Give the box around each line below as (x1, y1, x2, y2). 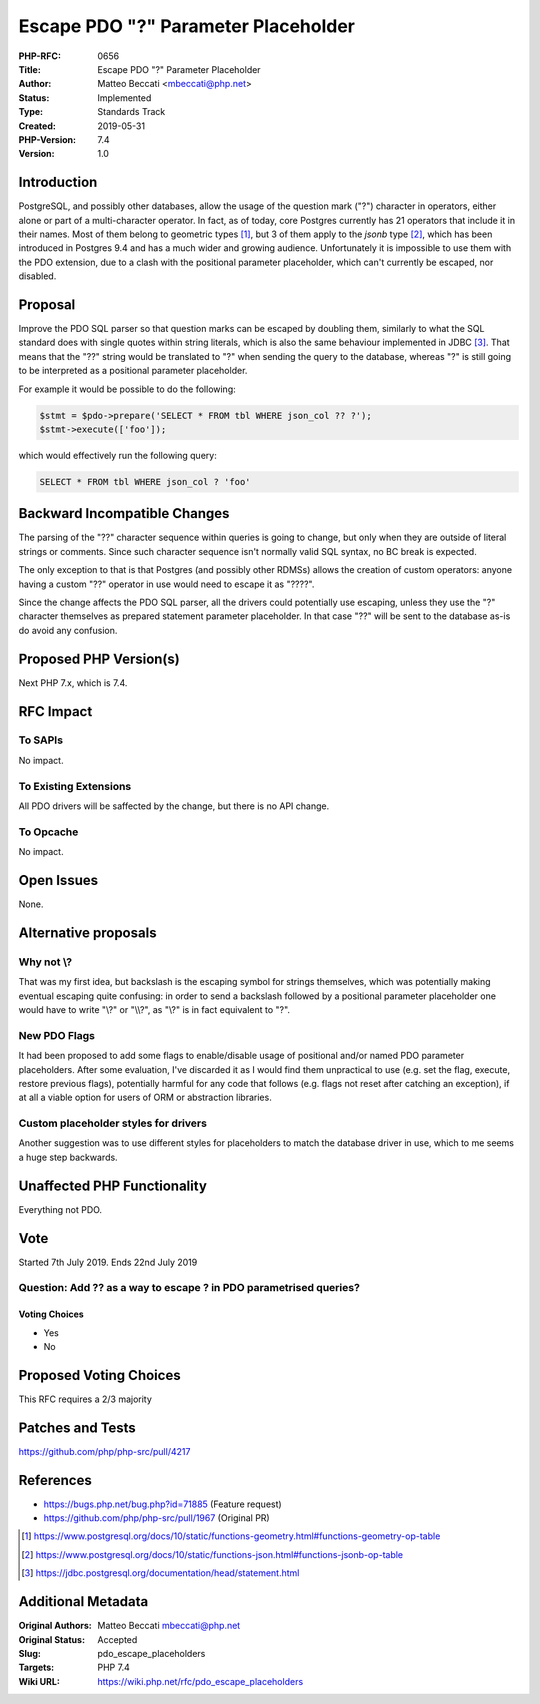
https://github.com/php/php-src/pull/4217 (18, 1445, 191, 1457)
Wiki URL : (18, 1675, 60, 1687)
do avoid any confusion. (18, 624, 118, 636)
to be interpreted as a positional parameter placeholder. (18, 365, 248, 377)
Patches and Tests (18, 1419, 137, 1436)
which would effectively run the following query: (18, 449, 217, 461)
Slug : (18, 1647, 42, 1659)
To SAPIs (18, 733, 64, 747)
